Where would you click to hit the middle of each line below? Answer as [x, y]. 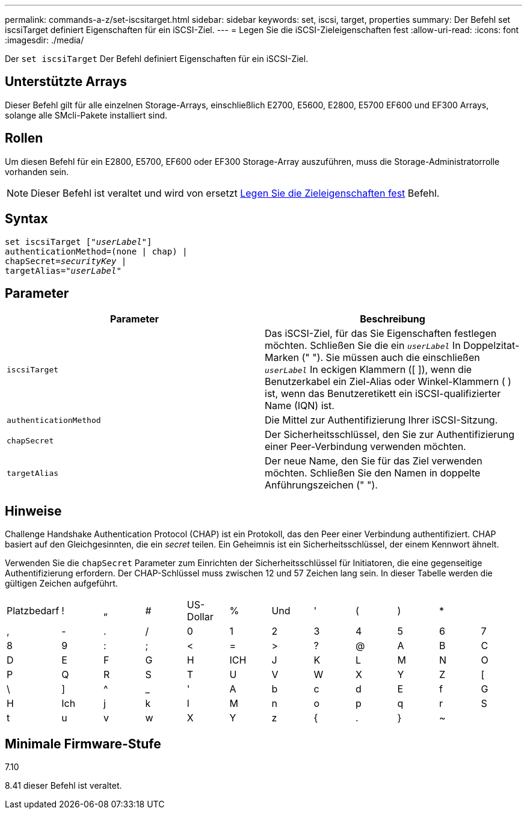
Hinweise [33, 511]
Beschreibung [393, 319]
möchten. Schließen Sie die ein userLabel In [363, 346]
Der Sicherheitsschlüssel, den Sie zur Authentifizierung [390, 435]
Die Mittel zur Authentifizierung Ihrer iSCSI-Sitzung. [381, 420]
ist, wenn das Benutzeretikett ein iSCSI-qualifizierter [383, 394]
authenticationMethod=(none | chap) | [96, 251]
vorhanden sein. [37, 171]
